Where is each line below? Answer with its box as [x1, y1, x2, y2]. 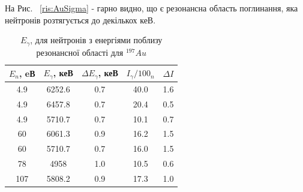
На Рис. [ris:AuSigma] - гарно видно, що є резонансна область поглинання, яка [5, 2, 298, 14]
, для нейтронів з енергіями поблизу [30, 34, 163, 46]
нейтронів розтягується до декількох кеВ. [5, 13, 156, 26]
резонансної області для [36, 46, 124, 58]
